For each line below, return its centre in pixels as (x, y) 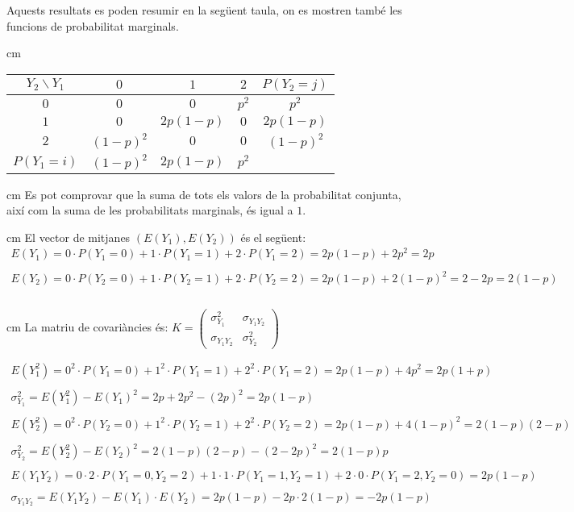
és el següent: (273, 237)
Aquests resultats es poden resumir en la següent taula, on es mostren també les (204, 10)
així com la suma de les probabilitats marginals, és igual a (150, 210)
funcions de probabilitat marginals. (93, 25)
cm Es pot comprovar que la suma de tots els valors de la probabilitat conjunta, (204, 194)
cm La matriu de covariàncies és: (87, 327)
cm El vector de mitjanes (69, 237)
